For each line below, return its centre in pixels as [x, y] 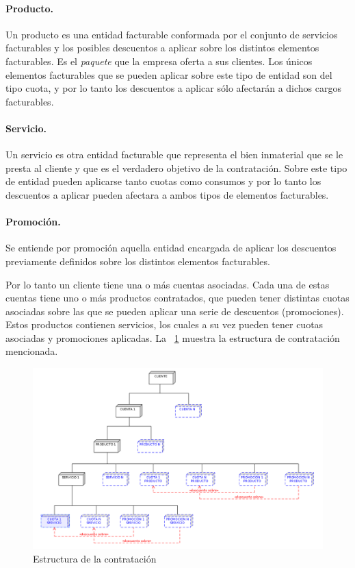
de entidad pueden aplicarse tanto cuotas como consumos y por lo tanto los [163, 181]
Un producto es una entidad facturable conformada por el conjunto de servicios [172, 34]
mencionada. [32, 351]
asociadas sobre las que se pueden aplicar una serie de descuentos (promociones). [175, 311]
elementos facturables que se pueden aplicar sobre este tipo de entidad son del [169, 74]
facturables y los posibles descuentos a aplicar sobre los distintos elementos [162, 48]
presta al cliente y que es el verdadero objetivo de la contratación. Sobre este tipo [176, 168]
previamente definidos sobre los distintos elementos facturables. [138, 261]
